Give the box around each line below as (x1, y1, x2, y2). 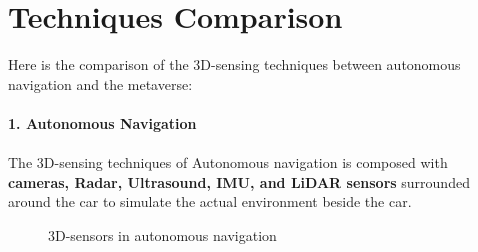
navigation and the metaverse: (8, 73, 193, 94)
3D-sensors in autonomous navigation (48, 224, 277, 245)
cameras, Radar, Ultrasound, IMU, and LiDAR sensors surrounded (8, 171, 470, 192)
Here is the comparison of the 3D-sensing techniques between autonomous (8, 54, 461, 75)
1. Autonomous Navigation (8, 112, 197, 133)
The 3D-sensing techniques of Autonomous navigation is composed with (8, 152, 448, 173)
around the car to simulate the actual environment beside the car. (8, 191, 412, 212)
